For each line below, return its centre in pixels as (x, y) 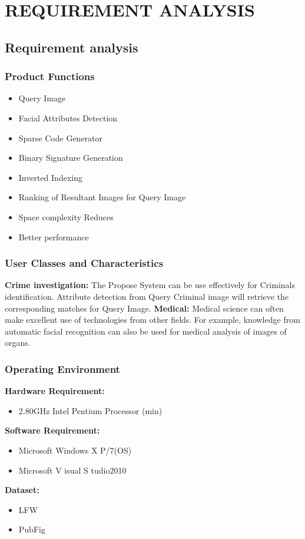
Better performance (54, 237)
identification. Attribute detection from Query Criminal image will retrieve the (147, 296)
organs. (18, 343)
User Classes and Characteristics (84, 263)
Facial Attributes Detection (68, 118)
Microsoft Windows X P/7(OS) (75, 450)
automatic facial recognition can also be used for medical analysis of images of (146, 331)
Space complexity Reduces (66, 216)
